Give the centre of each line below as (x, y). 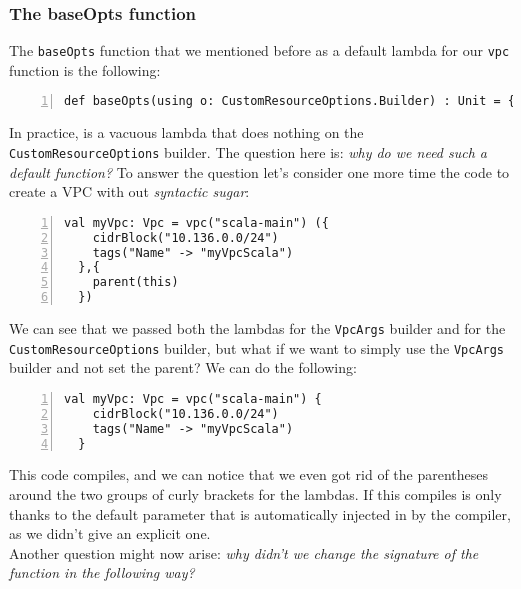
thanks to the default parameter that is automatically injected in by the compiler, (260, 513)
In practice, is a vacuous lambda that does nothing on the (186, 132)
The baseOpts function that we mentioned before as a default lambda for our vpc (259, 50)
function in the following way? (102, 572)
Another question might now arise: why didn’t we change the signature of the (244, 552)
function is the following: (85, 69)
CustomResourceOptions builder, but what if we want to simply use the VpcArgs (257, 347)
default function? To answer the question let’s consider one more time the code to (259, 171)
